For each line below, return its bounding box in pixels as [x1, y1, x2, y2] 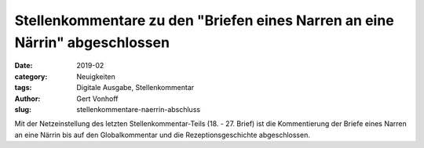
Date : [14, 61, 33, 70]
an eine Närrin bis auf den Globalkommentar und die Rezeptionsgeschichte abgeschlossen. [14, 130, 310, 139]
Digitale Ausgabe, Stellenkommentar [76, 83, 195, 92]
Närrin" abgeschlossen [14, 34, 170, 51]
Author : [14, 94, 41, 103]
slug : [14, 104, 31, 114]
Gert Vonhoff [76, 94, 119, 103]
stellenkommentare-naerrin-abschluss [76, 104, 200, 114]
